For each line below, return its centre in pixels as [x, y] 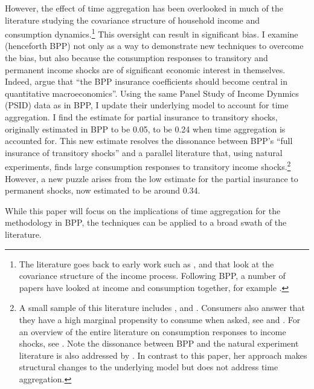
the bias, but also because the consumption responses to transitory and [136, 58]
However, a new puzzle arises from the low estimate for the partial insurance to [152, 178]
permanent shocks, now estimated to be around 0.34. [103, 190]
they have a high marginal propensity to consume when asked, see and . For [160, 319]
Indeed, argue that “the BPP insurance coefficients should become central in [146, 81]
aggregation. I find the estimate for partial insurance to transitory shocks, [141, 117]
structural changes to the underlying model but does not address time [149, 367]
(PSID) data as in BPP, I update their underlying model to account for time [147, 105]
